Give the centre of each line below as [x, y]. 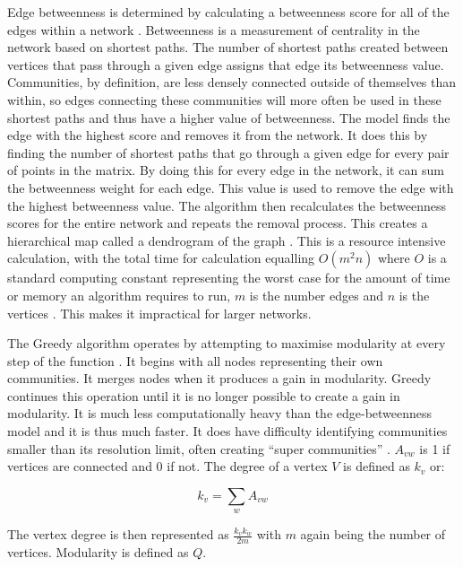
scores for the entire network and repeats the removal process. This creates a [218, 223]
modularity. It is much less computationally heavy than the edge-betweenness [220, 413]
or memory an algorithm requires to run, [119, 295]
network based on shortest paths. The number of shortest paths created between [228, 47]
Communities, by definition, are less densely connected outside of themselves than [232, 82]
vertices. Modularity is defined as [98, 552]
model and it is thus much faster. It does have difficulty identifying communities [227, 431]
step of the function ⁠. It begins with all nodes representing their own [195, 360]
